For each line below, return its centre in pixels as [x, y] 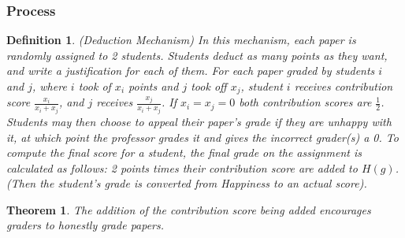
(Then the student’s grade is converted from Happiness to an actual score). [187, 183]
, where [49, 86]
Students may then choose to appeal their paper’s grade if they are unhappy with [199, 121]
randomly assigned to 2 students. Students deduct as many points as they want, [197, 55]
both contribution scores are [305, 102]
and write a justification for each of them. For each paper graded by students [191, 71]
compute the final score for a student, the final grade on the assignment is [184, 152]
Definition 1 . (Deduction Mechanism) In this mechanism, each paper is [181, 40]
